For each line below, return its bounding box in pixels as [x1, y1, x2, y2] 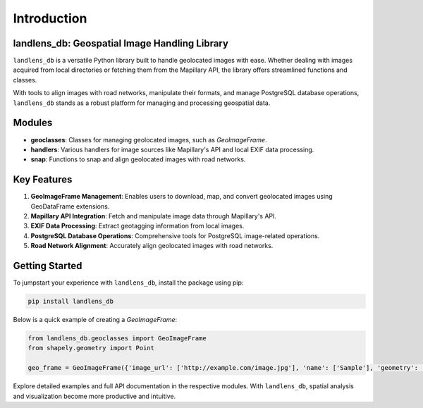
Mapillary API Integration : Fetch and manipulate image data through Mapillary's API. [30, 212, 277, 220]
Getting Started [13, 259, 82, 271]
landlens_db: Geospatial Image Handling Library [13, 37, 229, 49]
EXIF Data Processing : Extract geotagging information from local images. [30, 222, 245, 230]
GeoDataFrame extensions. [30, 202, 110, 211]
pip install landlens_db [27, 297, 114, 306]
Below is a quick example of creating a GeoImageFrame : [13, 316, 178, 324]
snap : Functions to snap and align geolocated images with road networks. [30, 155, 246, 163]
